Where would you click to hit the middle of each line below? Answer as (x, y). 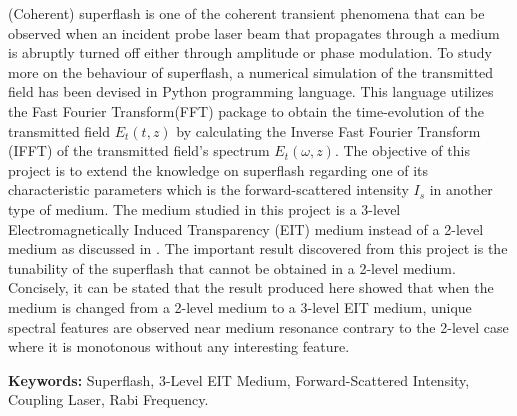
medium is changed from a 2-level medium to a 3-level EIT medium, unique (240, 306)
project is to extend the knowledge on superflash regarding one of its (218, 169)
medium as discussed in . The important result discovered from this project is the (258, 248)
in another (461, 189)
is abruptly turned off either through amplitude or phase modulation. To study (250, 52)
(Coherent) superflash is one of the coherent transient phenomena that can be (246, 13)
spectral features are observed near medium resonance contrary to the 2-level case (258, 326)
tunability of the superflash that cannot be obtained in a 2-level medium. (232, 267)
